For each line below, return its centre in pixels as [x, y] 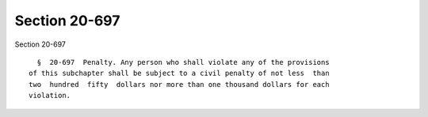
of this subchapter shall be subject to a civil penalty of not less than [179, 74]
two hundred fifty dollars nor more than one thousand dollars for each [179, 84]
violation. [50, 96]
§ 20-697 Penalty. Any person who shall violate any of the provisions [183, 62]
